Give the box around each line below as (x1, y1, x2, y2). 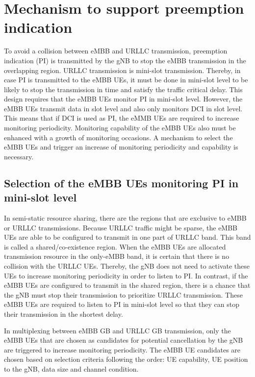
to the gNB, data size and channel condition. (4, 363, 139, 374)
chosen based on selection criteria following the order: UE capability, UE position (4, 354, 248, 364)
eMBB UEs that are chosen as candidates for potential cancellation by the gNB (4, 335, 243, 345)
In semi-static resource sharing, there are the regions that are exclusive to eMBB (4, 213, 247, 223)
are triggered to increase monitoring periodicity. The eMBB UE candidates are (4, 344, 241, 354)
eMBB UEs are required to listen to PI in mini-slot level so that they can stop (4, 299, 239, 309)
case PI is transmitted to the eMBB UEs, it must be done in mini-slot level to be (4, 75, 248, 85)
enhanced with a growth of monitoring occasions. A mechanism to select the (4, 132, 233, 142)
